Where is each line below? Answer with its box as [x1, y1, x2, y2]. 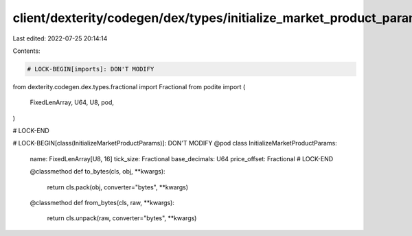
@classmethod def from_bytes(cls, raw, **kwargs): [30, 199, 175, 207]
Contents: [12, 47, 41, 55]
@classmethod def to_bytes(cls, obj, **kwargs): [30, 167, 165, 176]
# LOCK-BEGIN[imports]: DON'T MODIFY [27, 65, 154, 73]
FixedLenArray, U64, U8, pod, [30, 98, 115, 106]
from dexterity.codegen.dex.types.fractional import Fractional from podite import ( [12, 82, 246, 91]
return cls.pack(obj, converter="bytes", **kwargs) [47, 182, 189, 191]
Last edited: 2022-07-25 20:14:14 [12, 34, 108, 43]
